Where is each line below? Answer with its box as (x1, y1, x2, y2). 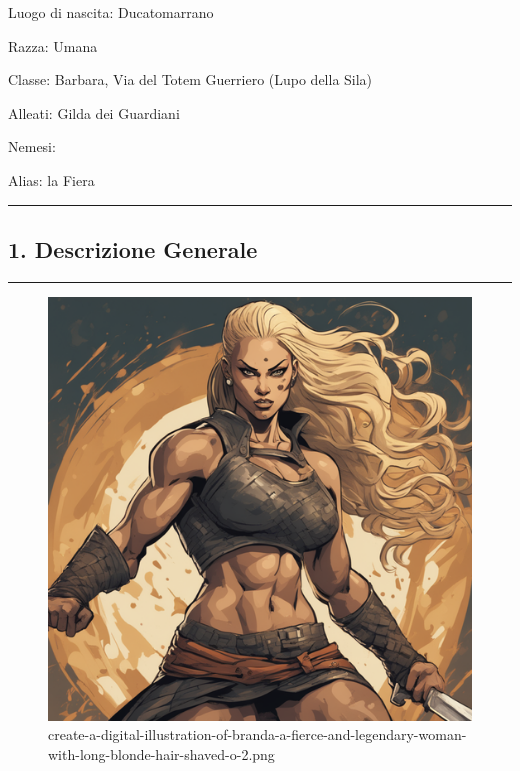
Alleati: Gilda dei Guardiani (8, 102, 180, 123)
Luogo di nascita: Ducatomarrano (8, 2, 214, 22)
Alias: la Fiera (8, 169, 95, 190)
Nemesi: (8, 136, 56, 157)
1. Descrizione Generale (8, 233, 258, 264)
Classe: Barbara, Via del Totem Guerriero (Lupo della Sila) (8, 69, 373, 90)
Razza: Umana (8, 35, 98, 56)
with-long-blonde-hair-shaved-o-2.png (48, 743, 275, 764)
